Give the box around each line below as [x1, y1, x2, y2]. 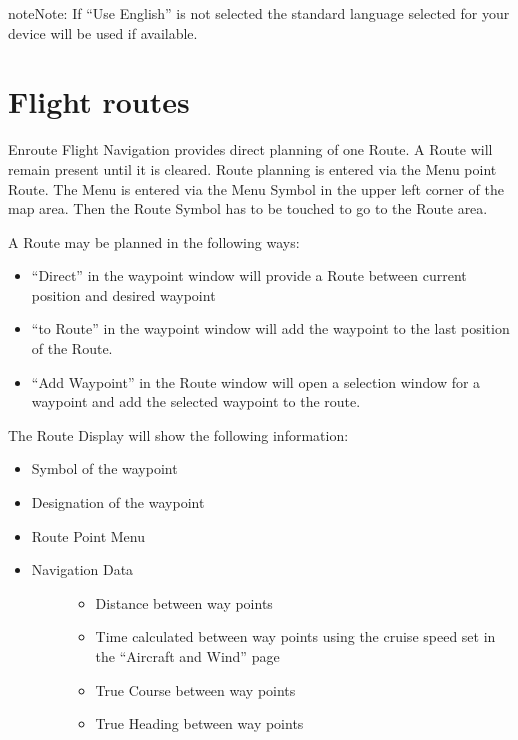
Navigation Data [31, 559, 134, 580]
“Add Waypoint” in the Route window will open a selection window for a [31, 371, 481, 392]
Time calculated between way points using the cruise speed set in [95, 626, 496, 647]
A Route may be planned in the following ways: [8, 231, 300, 252]
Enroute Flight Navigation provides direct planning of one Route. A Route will [8, 139, 493, 160]
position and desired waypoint [31, 284, 216, 305]
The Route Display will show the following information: [8, 424, 349, 445]
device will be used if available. [8, 22, 198, 43]
